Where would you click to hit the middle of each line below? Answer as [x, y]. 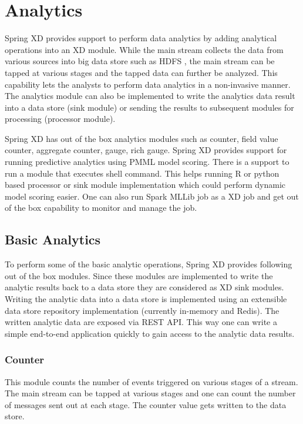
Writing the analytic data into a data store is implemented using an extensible [146, 299]
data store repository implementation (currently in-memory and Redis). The [142, 310]
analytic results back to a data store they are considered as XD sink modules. [144, 287]
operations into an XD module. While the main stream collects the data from [144, 49]
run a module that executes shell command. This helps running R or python [142, 173]
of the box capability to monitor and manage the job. [101, 208]
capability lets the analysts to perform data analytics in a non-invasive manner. [148, 84]
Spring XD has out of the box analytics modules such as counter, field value [142, 138]
